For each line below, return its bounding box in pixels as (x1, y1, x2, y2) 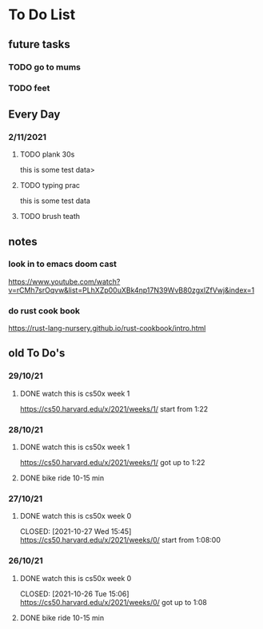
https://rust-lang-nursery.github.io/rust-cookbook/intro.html (8, 324, 206, 333)
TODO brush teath (19, 212, 81, 221)
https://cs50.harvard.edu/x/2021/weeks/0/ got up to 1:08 (19, 597, 208, 607)
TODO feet (8, 82, 50, 94)
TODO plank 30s (19, 149, 75, 159)
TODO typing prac (19, 181, 81, 190)
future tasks (8, 38, 70, 51)
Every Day (8, 107, 61, 121)
